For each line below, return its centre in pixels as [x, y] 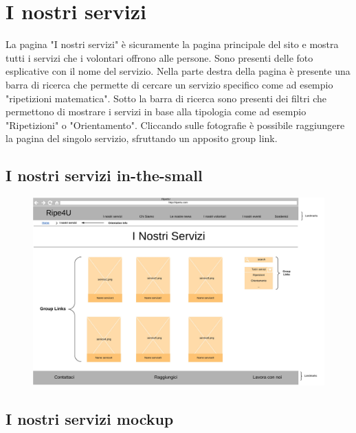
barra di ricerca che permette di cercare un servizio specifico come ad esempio [169, 84]
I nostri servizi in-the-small [104, 175]
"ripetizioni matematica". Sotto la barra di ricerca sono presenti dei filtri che [166, 98]
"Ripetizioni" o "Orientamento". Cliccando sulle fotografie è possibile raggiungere [175, 125]
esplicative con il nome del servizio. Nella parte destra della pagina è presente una [178, 71]
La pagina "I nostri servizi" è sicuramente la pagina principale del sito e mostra [172, 44]
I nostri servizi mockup [90, 419]
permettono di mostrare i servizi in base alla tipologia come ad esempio [156, 112]
